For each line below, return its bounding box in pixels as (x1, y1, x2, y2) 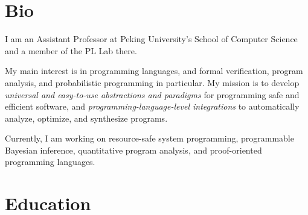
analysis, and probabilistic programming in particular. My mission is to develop (5, 76, 300, 89)
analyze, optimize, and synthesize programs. (5, 111, 168, 124)
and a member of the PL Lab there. (5, 44, 137, 57)
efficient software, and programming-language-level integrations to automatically (5, 100, 300, 113)
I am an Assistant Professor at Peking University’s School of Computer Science (5, 33, 298, 45)
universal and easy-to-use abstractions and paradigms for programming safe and (5, 88, 300, 101)
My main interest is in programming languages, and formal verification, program (5, 64, 303, 77)
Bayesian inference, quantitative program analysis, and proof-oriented (5, 143, 262, 156)
